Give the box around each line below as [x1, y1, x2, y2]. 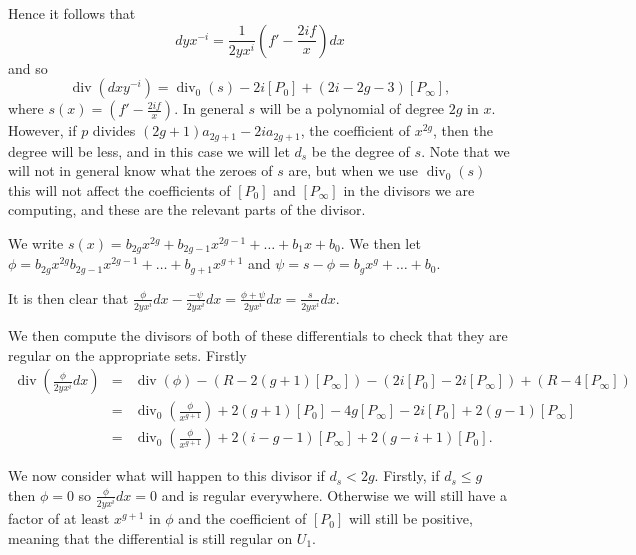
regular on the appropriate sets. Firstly [8, 344, 247, 365]
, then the [433, 120, 493, 141]
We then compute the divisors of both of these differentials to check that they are [8, 325, 508, 346]
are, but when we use [288, 160, 419, 181]
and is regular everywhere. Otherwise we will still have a [161, 484, 508, 505]
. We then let [340, 233, 421, 254]
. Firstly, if [374, 465, 440, 486]
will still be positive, [348, 508, 473, 529]
